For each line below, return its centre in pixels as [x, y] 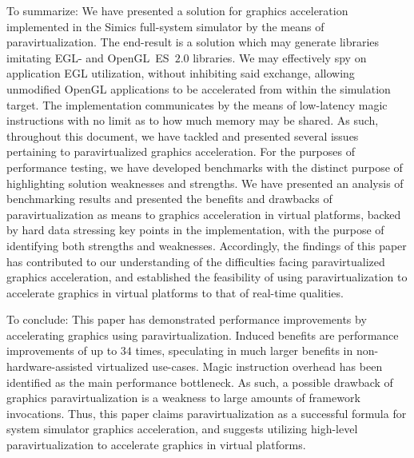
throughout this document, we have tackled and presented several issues [183, 135]
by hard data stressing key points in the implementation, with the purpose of [195, 230]
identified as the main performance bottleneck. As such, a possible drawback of [200, 382]
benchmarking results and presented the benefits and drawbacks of [169, 199]
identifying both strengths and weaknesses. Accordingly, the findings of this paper [207, 245]
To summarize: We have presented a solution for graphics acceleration [177, 10]
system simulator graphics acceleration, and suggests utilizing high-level [182, 429]
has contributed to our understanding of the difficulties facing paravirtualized [196, 261]
